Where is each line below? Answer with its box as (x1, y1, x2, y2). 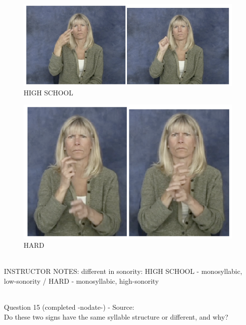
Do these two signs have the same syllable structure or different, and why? (4, 311, 228, 322)
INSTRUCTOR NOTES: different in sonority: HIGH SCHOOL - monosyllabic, (4, 266, 243, 276)
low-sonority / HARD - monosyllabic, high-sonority (4, 275, 159, 286)
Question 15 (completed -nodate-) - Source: (4, 302, 134, 312)
